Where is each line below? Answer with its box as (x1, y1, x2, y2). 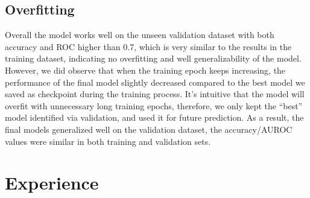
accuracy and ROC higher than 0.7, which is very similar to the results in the (5, 40, 292, 53)
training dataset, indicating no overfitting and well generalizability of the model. (5, 52, 302, 65)
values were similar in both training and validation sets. (5, 135, 211, 147)
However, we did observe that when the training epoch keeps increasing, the (5, 63, 286, 76)
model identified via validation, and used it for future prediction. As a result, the (5, 111, 304, 124)
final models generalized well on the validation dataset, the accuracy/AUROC (5, 123, 293, 135)
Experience (5, 170, 99, 195)
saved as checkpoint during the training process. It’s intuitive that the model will (5, 88, 305, 100)
